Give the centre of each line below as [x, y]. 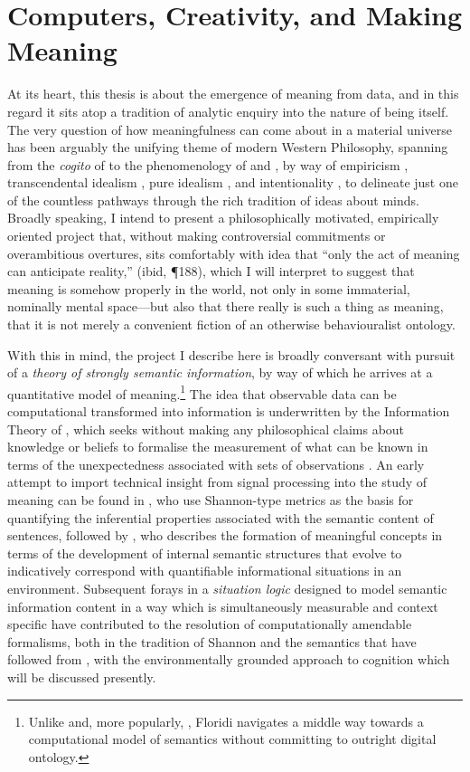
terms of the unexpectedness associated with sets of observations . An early [216, 464]
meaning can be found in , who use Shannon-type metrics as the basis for [211, 500]
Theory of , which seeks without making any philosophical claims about [206, 429]
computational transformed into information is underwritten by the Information [229, 411]
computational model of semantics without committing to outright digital [232, 739]
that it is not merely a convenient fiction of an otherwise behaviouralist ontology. [231, 324]
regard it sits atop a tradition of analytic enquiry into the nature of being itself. [228, 111]
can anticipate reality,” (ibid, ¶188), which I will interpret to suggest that [211, 271]
